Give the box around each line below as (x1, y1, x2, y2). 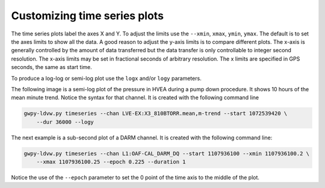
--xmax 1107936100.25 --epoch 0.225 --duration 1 (36, 159, 186, 165)
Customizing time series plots (11, 9, 164, 22)
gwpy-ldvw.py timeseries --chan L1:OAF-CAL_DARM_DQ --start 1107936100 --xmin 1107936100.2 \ (23, 150, 310, 157)
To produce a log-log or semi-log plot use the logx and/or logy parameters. (11, 74, 202, 82)
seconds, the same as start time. (11, 64, 93, 71)
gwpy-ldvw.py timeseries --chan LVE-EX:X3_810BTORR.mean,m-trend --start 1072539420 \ (23, 110, 288, 117)
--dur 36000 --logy (36, 118, 94, 126)
